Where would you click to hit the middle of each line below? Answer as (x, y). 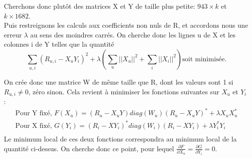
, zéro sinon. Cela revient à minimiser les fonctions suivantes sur (124, 91)
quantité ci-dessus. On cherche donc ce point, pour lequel (89, 148)
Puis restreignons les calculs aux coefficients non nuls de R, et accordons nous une (126, 25)
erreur (13, 34)
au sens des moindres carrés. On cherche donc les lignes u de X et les (133, 34)
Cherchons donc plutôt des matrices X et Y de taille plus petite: (100, 6)
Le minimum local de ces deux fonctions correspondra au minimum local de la (120, 139)
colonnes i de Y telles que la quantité (59, 44)
